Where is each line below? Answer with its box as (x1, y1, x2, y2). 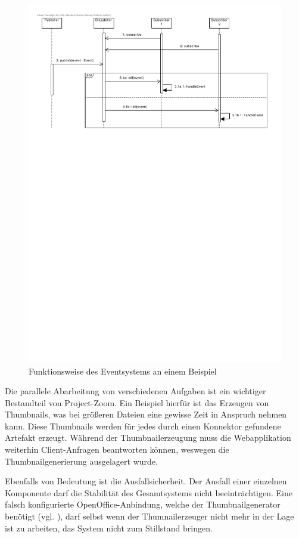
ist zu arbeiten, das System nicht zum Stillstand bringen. (5, 521, 213, 534)
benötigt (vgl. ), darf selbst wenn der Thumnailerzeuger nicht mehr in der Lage (5, 510, 294, 522)
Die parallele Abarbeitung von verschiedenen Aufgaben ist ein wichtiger (5, 385, 266, 397)
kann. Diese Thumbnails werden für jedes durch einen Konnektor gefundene (5, 419, 281, 432)
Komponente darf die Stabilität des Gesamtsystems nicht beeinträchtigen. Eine (5, 486, 292, 499)
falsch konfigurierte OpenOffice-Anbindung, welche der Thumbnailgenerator (5, 498, 281, 511)
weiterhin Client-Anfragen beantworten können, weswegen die (5, 443, 229, 456)
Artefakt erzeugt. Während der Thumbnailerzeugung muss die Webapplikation (5, 431, 291, 444)
